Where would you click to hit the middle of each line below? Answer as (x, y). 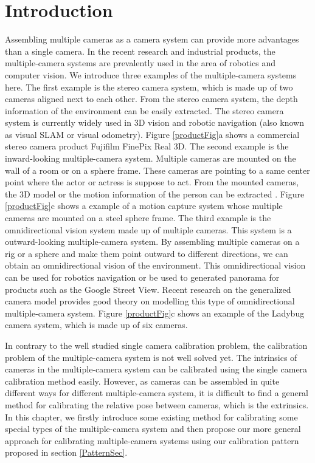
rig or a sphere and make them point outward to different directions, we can (147, 253)
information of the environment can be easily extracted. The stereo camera (144, 110)
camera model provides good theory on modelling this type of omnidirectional (150, 301)
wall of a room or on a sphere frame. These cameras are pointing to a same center (157, 170)
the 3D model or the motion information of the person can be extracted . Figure (155, 194)
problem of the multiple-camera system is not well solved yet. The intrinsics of (151, 357)
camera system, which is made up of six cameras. (96, 325)
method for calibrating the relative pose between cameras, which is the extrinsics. (157, 404)
